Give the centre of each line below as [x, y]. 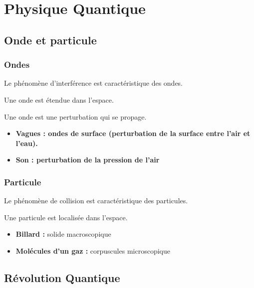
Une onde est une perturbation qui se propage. [75, 116]
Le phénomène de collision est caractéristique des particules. [96, 201]
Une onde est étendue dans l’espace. [59, 99]
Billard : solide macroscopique [63, 234]
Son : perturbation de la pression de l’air [88, 160]
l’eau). [27, 143]
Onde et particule [50, 40]
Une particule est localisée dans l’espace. [66, 217]
